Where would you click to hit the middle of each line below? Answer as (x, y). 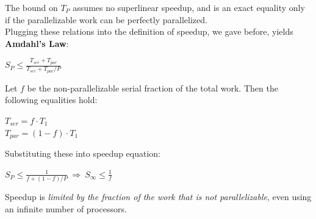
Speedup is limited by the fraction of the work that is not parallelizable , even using (158, 197)
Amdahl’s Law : (37, 43)
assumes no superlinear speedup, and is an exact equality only (189, 7)
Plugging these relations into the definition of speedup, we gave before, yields (149, 31)
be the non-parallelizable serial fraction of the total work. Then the (153, 88)
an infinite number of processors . (66, 208)
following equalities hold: (51, 100)
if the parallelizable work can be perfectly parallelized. (106, 19)
